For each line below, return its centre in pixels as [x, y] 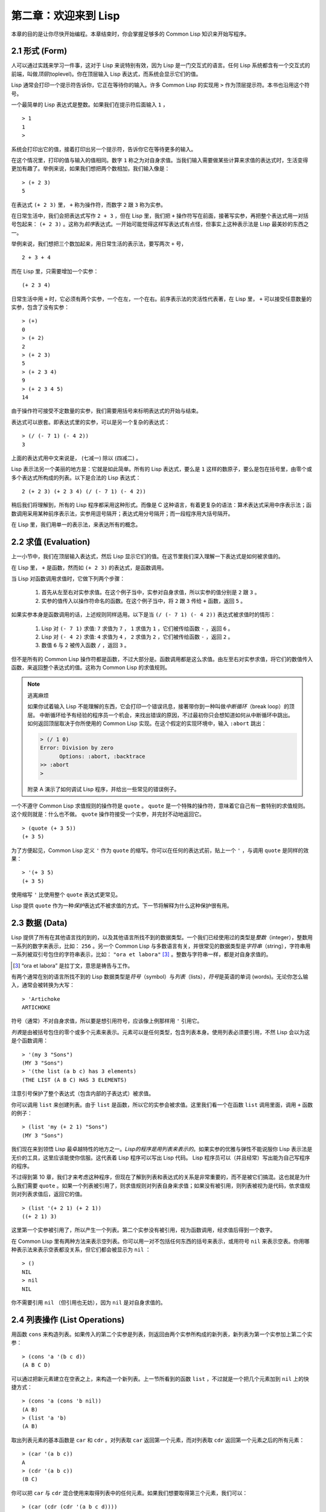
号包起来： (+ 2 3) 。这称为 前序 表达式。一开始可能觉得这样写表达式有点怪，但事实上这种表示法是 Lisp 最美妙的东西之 [160, 224]
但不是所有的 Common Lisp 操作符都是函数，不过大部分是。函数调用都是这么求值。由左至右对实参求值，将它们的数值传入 [162, 659]
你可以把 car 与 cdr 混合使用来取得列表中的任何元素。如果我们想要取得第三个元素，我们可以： [129, 1493]
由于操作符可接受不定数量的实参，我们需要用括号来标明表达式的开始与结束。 [106, 411]
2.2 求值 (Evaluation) [51, 542]
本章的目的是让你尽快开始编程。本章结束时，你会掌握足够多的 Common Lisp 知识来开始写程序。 [130, 34]
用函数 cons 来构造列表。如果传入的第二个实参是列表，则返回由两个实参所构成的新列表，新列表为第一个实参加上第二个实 [162, 1334]
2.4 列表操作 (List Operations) [68, 1319]
